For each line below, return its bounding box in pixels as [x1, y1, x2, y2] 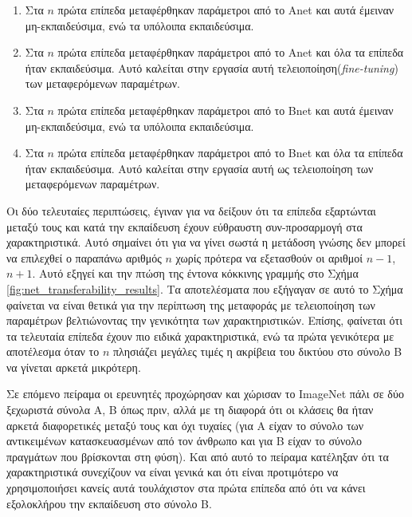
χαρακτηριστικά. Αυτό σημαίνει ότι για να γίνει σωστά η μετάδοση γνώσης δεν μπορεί [6, 234, 406, 251]
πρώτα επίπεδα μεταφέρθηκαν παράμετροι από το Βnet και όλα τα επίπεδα [57, 144, 403, 161]
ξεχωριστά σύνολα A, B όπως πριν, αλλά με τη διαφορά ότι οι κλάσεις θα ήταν [6, 401, 374, 418]
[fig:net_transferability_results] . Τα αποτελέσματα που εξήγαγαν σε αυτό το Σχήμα [6, 280, 403, 297]
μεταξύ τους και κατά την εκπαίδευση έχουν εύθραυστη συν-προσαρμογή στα [6, 218, 363, 235]
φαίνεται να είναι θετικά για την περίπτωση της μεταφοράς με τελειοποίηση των [6, 296, 375, 313]
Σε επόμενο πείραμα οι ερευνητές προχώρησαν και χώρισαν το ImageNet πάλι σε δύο [6, 385, 404, 402]
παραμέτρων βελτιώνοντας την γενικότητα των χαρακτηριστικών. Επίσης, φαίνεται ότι [6, 312, 402, 329]
